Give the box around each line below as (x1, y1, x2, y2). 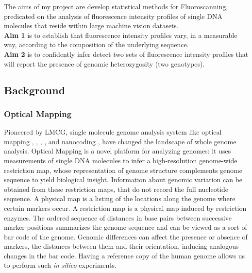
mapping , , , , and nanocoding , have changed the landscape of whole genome (4, 136, 236, 146)
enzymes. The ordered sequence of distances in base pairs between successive (4, 212, 232, 222)
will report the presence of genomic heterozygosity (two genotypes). (4, 58, 205, 68)
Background (4, 82, 66, 97)
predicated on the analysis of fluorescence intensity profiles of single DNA (4, 11, 222, 21)
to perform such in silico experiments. (4, 260, 117, 270)
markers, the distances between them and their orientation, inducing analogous (4, 241, 239, 251)
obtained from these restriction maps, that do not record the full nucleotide (4, 184, 229, 194)
